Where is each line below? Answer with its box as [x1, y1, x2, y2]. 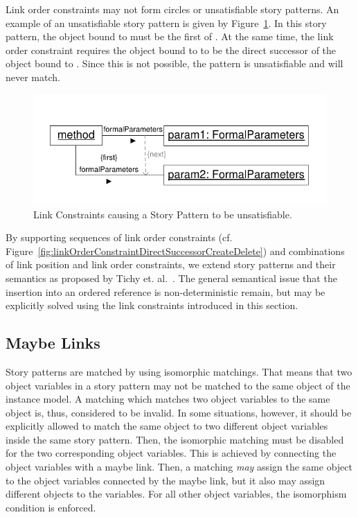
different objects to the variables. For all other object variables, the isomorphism [6, 487, 347, 501]
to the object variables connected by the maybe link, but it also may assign [6, 473, 325, 487]
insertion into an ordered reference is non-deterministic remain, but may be [6, 284, 325, 299]
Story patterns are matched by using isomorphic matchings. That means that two [6, 364, 352, 378]
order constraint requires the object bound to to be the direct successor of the [6, 42, 337, 57]
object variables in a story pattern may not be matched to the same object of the [6, 378, 350, 392]
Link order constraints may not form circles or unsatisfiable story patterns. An [6, 2, 339, 16]
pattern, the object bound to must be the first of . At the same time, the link [6, 29, 334, 44]
